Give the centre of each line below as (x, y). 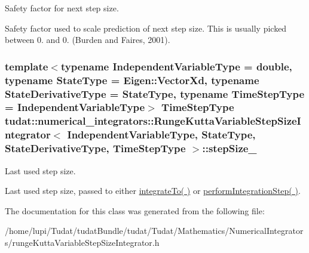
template (27, 66)
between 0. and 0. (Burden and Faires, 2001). (88, 40)
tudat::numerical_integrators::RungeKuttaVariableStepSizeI (153, 121)
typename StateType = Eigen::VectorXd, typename (132, 80)
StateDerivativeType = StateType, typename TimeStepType (155, 93)
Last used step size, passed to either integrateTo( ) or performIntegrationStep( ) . (153, 191)
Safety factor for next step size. (62, 8)
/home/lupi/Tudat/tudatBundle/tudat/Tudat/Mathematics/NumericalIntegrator (154, 231)
